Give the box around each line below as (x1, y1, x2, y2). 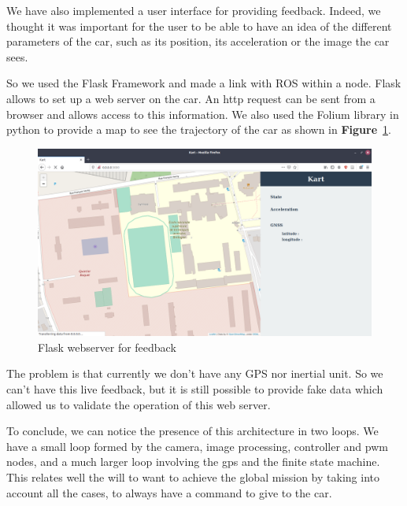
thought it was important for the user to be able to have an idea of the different (6, 17, 392, 34)
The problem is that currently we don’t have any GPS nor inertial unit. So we (6, 365, 383, 382)
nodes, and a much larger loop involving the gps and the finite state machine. (6, 453, 380, 470)
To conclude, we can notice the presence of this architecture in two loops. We (6, 423, 379, 439)
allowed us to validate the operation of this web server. (6, 396, 271, 412)
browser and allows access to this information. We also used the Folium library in (6, 105, 399, 122)
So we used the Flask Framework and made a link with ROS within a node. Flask (6, 75, 401, 91)
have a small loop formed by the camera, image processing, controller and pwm (6, 438, 388, 454)
